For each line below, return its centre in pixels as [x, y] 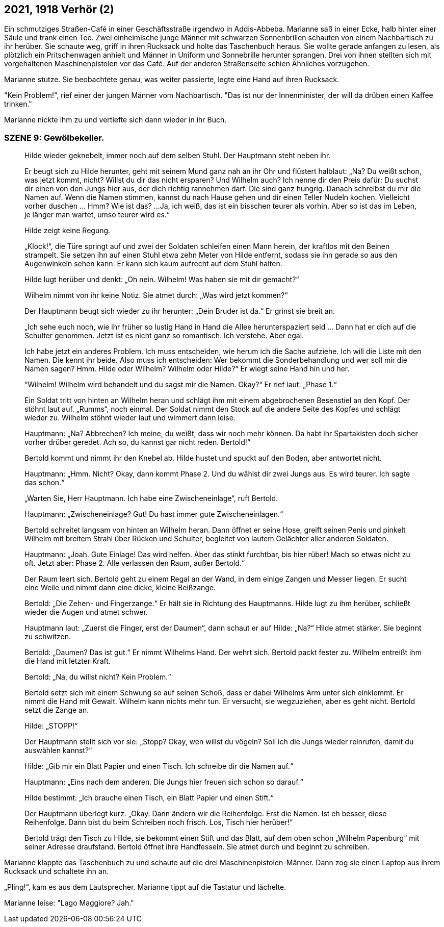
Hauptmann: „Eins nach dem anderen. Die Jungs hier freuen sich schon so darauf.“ [164, 782]
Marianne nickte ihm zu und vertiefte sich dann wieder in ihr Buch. [115, 120]
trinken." [18, 104]
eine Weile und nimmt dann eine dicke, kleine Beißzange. [120, 588]
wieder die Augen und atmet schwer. [86, 612]
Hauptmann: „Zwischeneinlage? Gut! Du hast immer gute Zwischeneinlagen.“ [154, 514]
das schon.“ [45, 483]
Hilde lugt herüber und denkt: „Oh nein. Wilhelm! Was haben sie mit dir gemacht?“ [162, 280]
